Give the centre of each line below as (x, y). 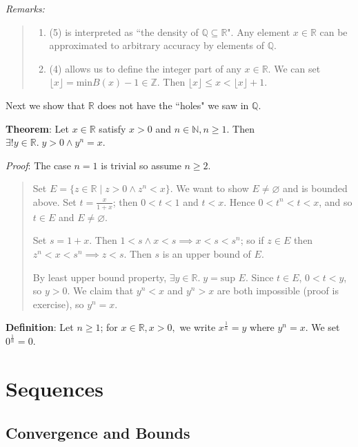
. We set (322, 327)
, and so (336, 201)
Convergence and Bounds (98, 432)
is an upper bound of (207, 253)
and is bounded (315, 188)
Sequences (54, 389)
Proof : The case (38, 165)
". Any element (259, 31)
